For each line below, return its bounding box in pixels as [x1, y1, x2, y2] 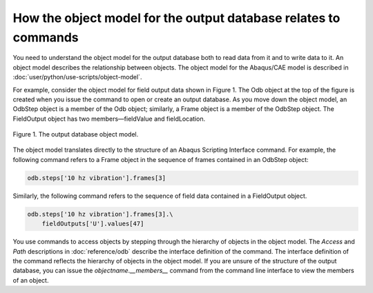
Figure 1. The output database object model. [12, 130, 139, 139]
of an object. [12, 276, 49, 284]
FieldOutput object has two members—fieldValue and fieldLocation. [12, 114, 206, 123]
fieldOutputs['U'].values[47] [41, 220, 144, 228]
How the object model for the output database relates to [12, 10, 341, 26]
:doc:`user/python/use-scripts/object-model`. [12, 73, 142, 81]
